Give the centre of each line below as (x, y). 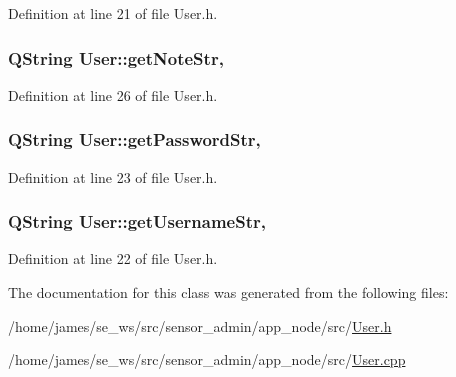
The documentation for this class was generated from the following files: (228, 292)
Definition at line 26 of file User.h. (113, 94)
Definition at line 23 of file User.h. (113, 176)
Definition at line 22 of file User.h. (113, 258)
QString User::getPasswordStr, (134, 139)
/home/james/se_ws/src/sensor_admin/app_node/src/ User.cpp (207, 359)
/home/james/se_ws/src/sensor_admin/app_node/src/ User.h (200, 325)
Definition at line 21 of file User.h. (113, 13)
